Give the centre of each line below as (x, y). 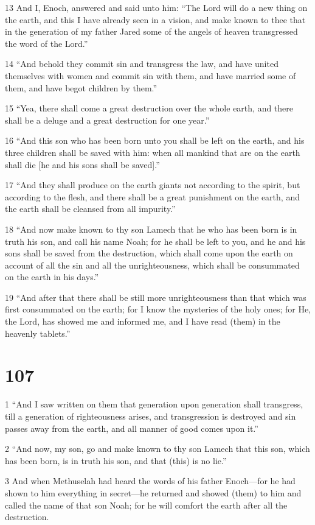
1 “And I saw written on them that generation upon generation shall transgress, (154, 404)
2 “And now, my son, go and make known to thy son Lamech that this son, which (157, 449)
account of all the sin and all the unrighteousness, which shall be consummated (152, 265)
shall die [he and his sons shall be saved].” (82, 164)
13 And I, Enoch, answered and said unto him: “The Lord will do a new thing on (156, 7)
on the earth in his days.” (52, 277)
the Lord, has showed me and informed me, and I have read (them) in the (143, 321)
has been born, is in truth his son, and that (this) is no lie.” (116, 460)
